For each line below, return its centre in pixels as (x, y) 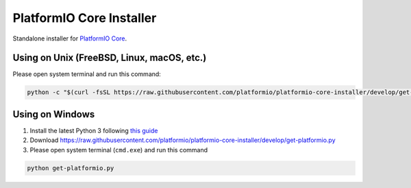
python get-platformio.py (71, 168)
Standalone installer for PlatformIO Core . (70, 38)
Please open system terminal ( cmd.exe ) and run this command (119, 150)
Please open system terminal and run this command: (87, 74)
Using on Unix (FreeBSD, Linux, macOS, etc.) (110, 58)
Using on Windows (54, 114)
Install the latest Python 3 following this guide (94, 130)
